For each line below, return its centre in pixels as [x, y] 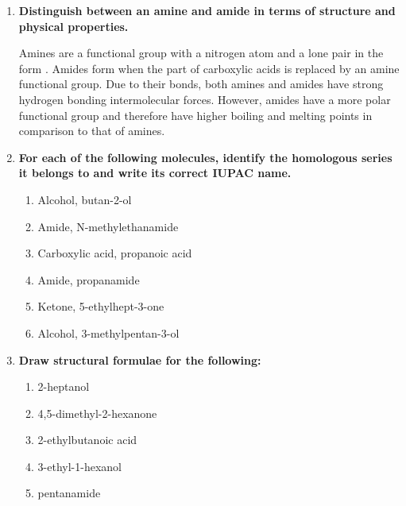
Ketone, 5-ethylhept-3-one [101, 306]
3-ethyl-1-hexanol [79, 466]
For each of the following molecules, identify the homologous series [205, 157]
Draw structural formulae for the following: [140, 359]
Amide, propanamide [89, 279]
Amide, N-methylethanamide [108, 226]
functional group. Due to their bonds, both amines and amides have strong [201, 84]
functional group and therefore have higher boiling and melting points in [195, 115]
